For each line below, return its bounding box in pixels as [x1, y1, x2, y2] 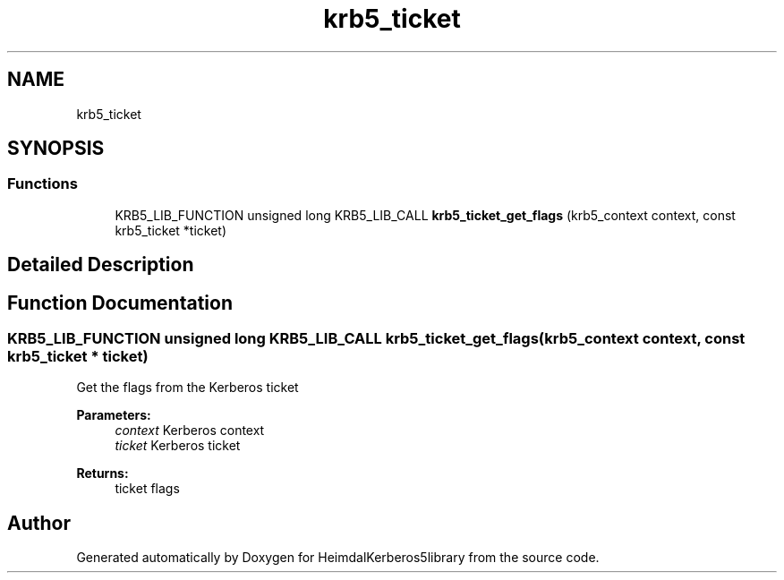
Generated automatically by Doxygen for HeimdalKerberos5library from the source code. [76, 550, 600, 566]
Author [7, 511, 71, 534]
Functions [7, 175, 78, 193]
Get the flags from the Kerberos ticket [76, 380, 299, 396]
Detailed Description [7, 253, 194, 277]
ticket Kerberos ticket [115, 438, 241, 454]
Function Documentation [7, 291, 233, 314]
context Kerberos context [115, 422, 265, 439]
